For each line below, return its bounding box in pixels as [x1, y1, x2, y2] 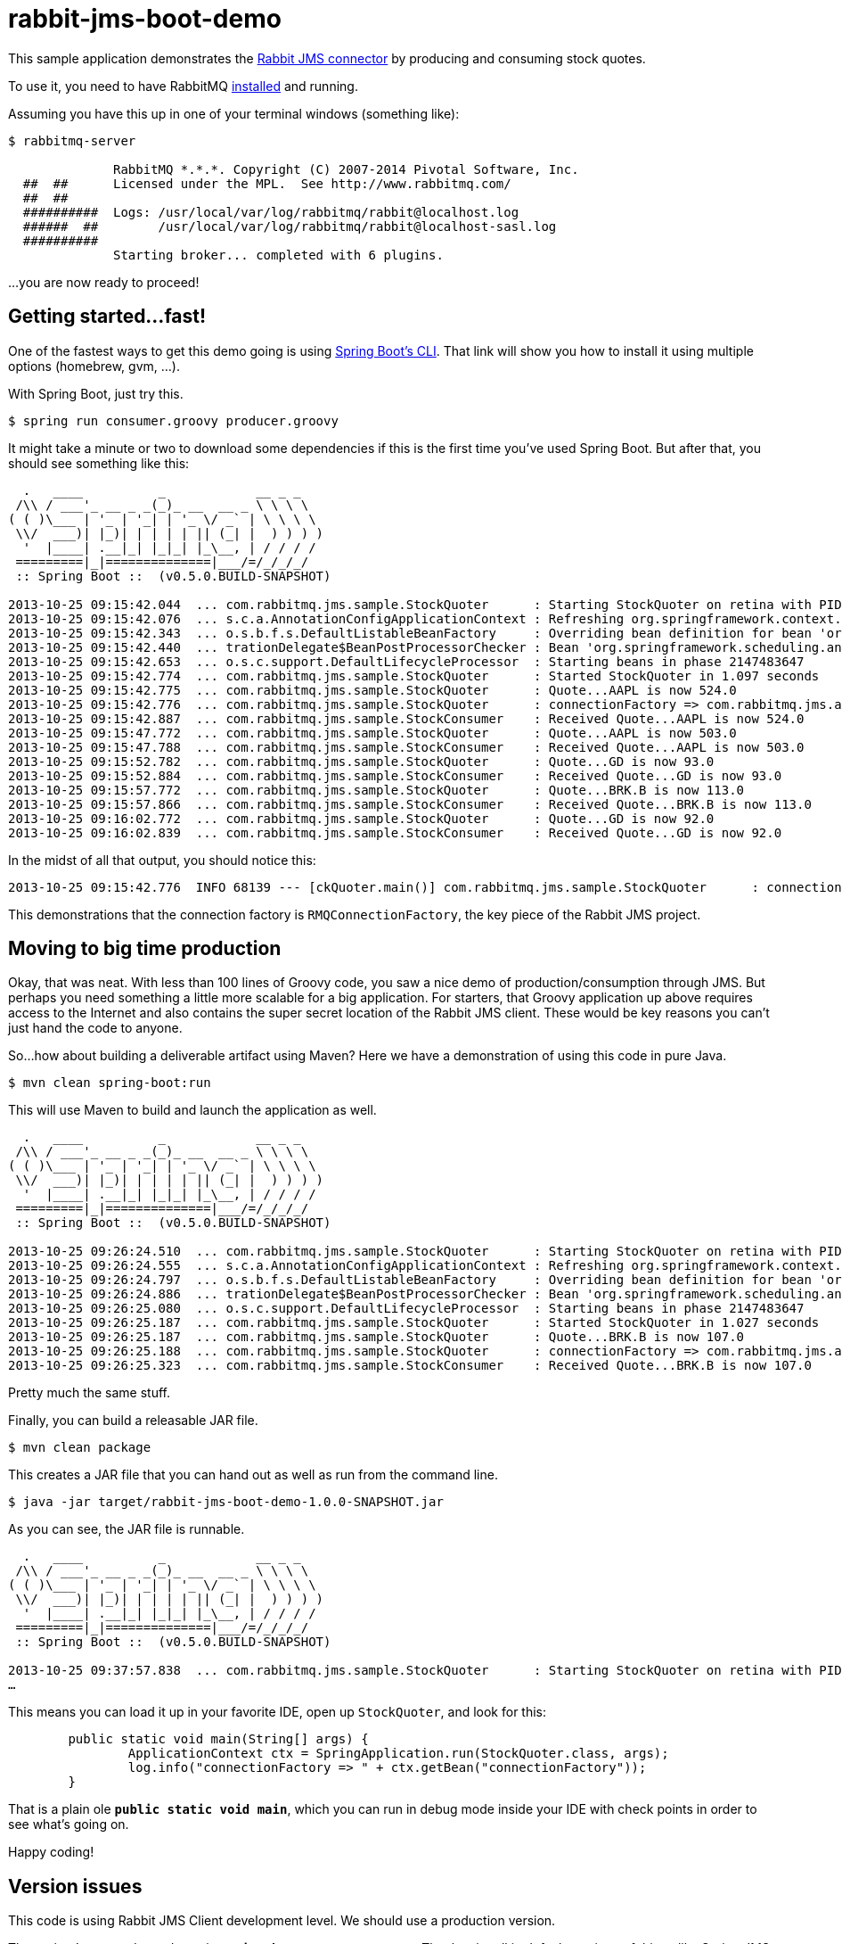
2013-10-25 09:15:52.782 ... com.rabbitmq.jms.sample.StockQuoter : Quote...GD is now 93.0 [8, 754, 715, 769]
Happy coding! [8, 1844, 94, 1860]
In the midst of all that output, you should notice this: [8, 852, 316, 868]
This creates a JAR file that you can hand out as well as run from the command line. [8, 1467, 498, 1483]
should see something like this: [8, 455, 190, 471]
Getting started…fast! [8, 305, 207, 328]
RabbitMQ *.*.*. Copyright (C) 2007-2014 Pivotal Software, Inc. [113, 161, 579, 177]
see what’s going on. [8, 1816, 129, 1833]
